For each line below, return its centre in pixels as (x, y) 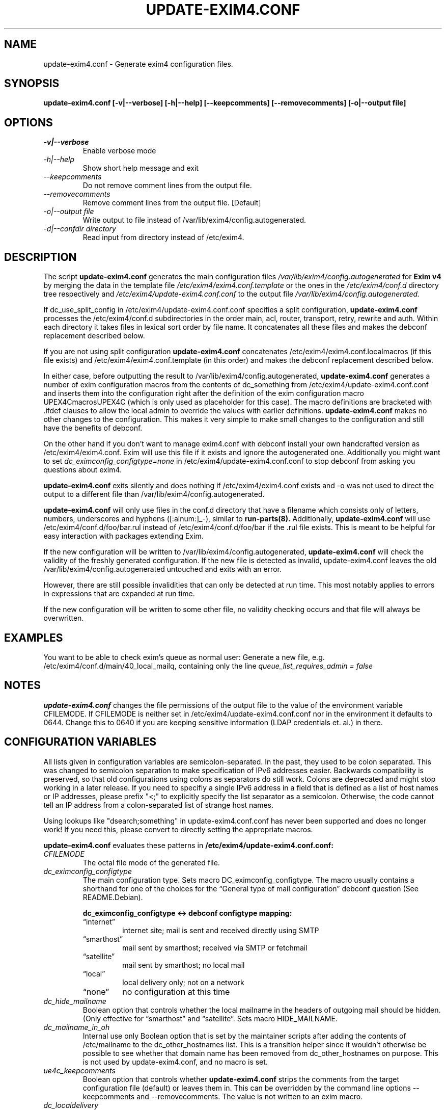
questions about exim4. (83, 470)
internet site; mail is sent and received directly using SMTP (221, 930)
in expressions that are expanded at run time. (119, 594)
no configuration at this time (176, 992)
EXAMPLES (34, 638)
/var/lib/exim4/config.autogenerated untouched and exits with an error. (162, 569)
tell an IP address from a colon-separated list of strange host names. (159, 805)
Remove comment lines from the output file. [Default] (172, 203)
